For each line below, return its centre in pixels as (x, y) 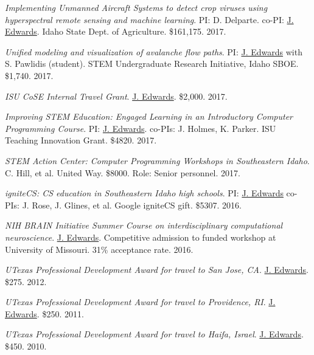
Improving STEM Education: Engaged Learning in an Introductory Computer (149, 116)
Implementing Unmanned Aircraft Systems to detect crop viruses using (136, 7)
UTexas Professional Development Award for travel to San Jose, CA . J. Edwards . (157, 270)
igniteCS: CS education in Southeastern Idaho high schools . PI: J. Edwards (144, 193)
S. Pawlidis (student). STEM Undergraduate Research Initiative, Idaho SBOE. (152, 64)
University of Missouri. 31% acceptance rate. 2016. (99, 249)
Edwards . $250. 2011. (44, 313)
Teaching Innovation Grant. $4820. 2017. (81, 140)
